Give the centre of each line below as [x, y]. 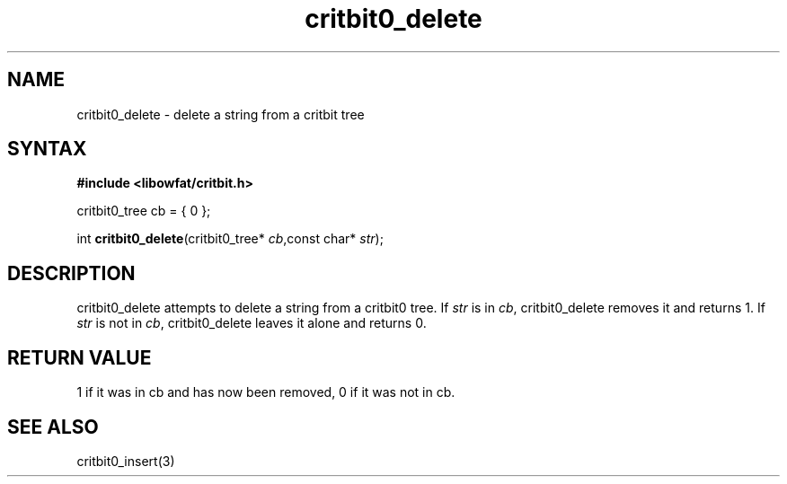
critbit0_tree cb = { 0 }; [144, 211]
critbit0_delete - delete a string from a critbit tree [221, 114]
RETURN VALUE [80, 357]
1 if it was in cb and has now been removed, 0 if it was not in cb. [266, 392]
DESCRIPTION [71, 273]
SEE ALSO [53, 427]
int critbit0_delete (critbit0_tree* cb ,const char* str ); [230, 239]
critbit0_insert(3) [126, 461]
